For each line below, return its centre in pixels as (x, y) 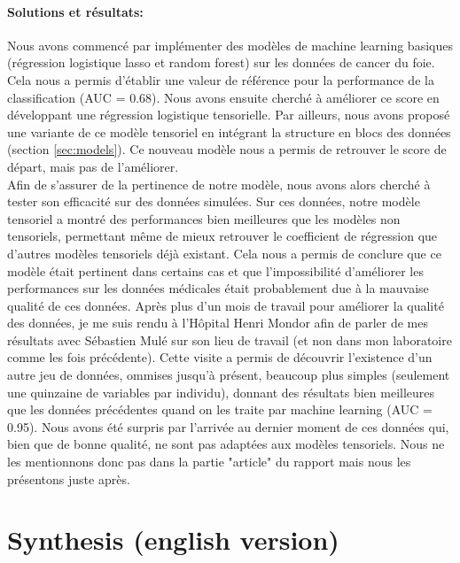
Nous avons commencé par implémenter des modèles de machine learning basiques (230, 45)
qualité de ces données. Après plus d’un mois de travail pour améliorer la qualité (226, 305)
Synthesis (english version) (173, 540)
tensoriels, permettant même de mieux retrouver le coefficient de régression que (222, 236)
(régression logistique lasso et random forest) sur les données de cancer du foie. (221, 62)
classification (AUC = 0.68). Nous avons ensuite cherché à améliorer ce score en (223, 97)
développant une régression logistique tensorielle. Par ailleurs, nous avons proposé (229, 115)
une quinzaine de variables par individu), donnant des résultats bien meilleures (221, 392)
